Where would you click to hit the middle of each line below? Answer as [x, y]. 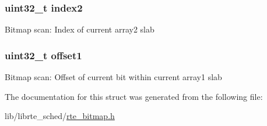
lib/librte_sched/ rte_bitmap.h [60, 116]
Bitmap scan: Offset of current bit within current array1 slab [113, 77]
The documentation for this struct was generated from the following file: [134, 96]
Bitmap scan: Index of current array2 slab [80, 29]
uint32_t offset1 [43, 55]
